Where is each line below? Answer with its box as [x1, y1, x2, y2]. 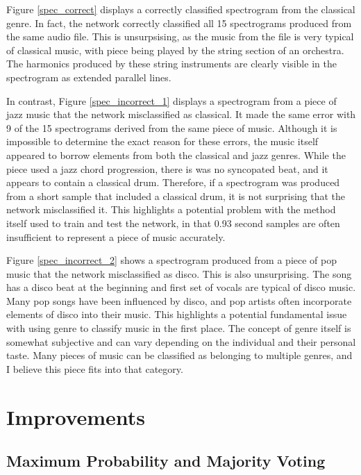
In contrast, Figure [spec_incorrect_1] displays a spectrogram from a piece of [6, 93, 337, 108]
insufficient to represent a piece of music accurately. [6, 229, 226, 244]
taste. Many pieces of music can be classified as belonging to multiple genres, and [6, 348, 353, 362]
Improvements [6, 402, 146, 431]
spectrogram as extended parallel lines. [6, 69, 171, 84]
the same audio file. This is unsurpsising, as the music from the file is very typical [6, 29, 354, 44]
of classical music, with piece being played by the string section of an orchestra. [6, 42, 344, 57]
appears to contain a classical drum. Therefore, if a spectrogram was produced [6, 175, 340, 190]
